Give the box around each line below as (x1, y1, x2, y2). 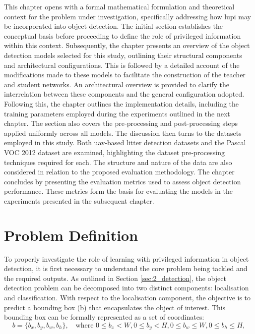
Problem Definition (4, 224, 138, 245)
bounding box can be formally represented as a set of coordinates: (4, 312, 204, 322)
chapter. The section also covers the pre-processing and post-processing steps (4, 118, 238, 128)
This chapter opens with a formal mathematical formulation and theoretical (4, 1, 235, 11)
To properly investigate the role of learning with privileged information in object (4, 253, 249, 264)
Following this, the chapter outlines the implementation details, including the (4, 98, 239, 109)
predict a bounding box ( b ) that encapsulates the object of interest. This (4, 302, 226, 312)
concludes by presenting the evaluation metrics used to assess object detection (4, 176, 241, 186)
